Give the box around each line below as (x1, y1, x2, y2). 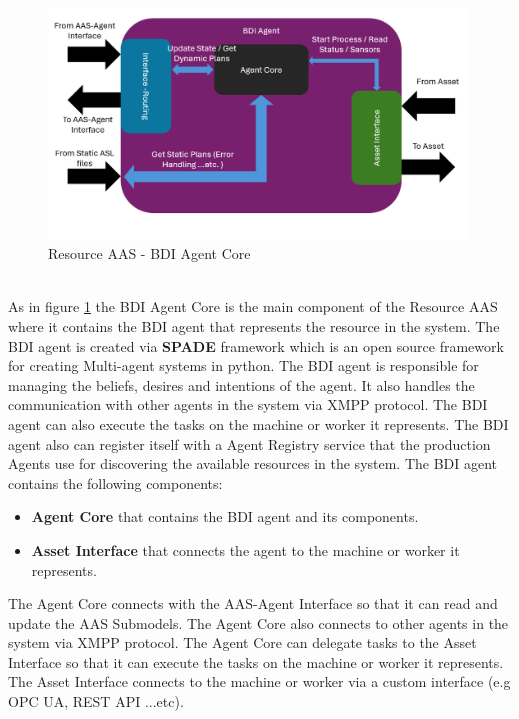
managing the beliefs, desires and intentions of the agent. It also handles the (8, 374, 475, 395)
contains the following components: (8, 472, 223, 493)
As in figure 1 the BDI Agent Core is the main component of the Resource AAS (8, 296, 498, 317)
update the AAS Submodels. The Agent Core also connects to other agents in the (8, 612, 509, 633)
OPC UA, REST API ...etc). (8, 691, 184, 712)
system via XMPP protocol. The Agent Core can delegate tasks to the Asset (8, 632, 477, 653)
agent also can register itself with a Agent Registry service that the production (8, 433, 491, 454)
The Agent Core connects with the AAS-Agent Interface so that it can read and (8, 593, 498, 614)
